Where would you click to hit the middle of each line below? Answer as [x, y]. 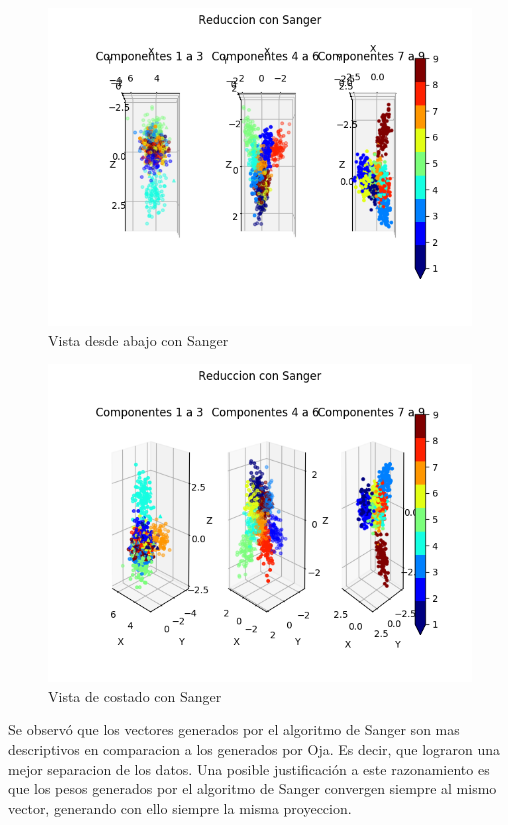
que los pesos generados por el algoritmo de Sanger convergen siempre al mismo [252, 788]
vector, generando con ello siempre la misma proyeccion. [180, 807]
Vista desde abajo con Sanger [138, 339]
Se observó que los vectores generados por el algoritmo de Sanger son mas [234, 729]
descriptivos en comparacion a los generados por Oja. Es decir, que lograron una [254, 748]
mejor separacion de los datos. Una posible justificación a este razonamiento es [249, 768]
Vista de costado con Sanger [135, 695]
